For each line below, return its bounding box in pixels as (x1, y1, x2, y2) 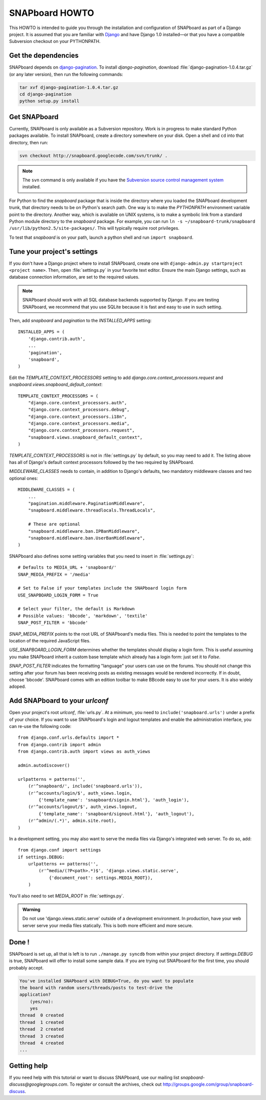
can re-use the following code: (9, 723, 71, 729)
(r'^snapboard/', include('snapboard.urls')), (28, 783, 143, 789)
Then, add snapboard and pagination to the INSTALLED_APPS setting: (9, 318, 152, 324)
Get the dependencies (9, 51, 79, 60)
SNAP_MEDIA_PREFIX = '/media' (18, 571, 91, 577)
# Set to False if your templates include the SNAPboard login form (18, 586, 187, 591)
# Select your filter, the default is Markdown (18, 606, 135, 612)
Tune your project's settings (9, 247, 98, 255)
